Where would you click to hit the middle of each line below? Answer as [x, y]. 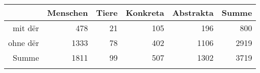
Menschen [68, 13]
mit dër [26, 28]
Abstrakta [193, 13]
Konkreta [145, 13]
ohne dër [24, 43]
